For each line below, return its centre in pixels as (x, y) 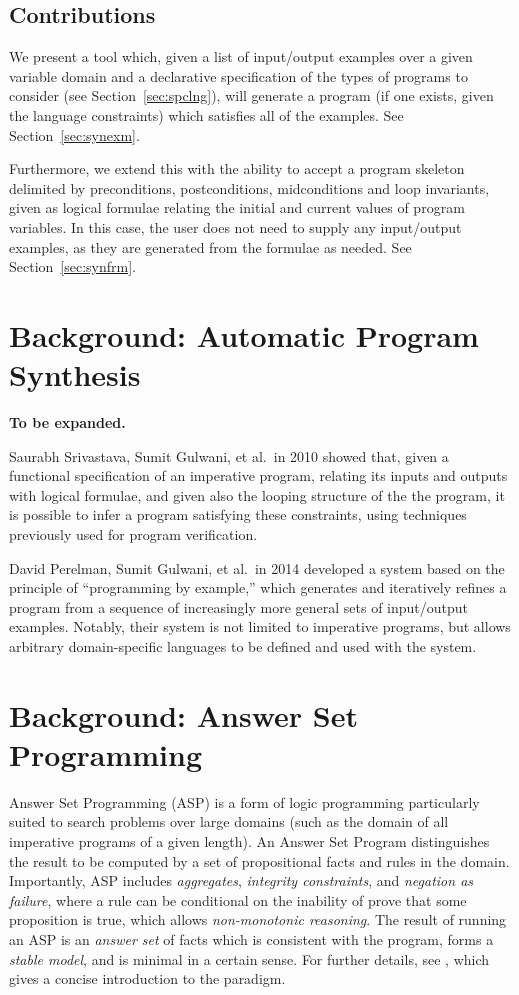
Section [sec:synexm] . (74, 134)
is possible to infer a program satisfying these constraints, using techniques (238, 514)
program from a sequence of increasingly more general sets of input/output (239, 606)
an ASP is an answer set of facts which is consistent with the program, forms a (251, 939)
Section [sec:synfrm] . (72, 266)
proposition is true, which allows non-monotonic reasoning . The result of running (258, 919)
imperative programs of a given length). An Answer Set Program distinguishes (249, 841)
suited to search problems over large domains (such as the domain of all (229, 821)
